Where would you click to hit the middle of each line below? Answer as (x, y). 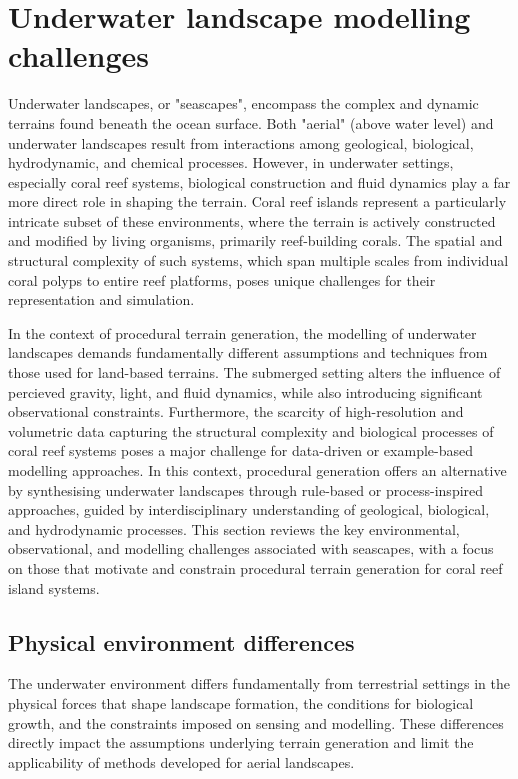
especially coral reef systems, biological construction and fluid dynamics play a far (259, 181)
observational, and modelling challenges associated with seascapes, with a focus (251, 548)
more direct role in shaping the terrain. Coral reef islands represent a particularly (257, 201)
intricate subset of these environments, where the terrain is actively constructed (252, 220)
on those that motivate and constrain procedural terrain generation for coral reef (255, 567)
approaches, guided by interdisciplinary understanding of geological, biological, (249, 509)
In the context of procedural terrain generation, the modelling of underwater (242, 332)
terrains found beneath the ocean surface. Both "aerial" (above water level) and (251, 122)
